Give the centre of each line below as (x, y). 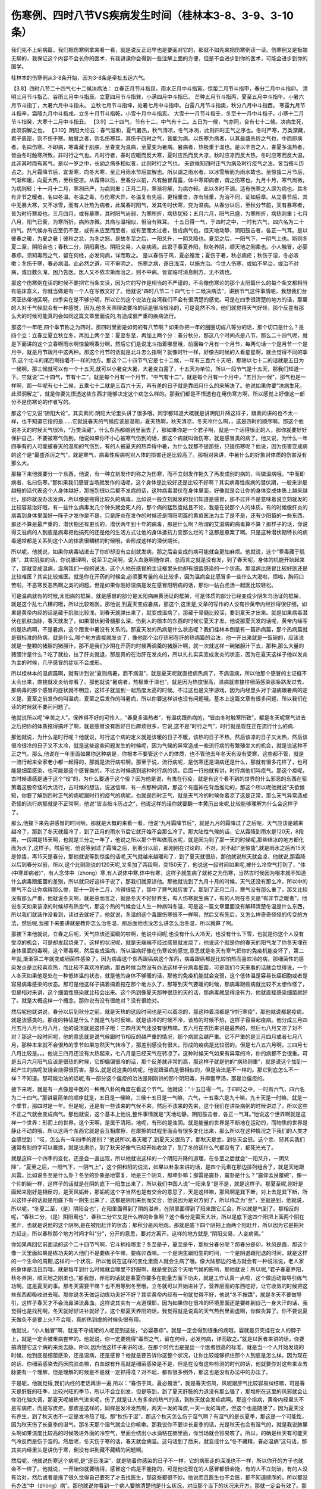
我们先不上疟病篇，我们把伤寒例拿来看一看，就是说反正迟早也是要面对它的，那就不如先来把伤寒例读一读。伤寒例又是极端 (159, 50)
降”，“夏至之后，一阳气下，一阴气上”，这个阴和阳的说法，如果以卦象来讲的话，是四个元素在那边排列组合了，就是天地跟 (158, 1167)
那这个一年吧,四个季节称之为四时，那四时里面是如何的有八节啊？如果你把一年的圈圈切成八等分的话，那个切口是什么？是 (158, 327)
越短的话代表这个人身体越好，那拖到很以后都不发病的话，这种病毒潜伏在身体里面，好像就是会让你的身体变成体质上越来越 (159, 491)
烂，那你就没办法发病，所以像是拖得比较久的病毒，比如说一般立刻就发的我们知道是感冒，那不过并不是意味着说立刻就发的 (159, 499)
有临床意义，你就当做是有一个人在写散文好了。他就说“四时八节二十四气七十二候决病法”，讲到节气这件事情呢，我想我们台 (159, 291)
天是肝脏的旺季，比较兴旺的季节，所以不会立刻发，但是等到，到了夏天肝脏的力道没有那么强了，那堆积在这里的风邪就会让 (159, 1391)
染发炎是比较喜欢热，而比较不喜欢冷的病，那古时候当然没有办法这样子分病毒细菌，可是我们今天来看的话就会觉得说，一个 (159, 967)
